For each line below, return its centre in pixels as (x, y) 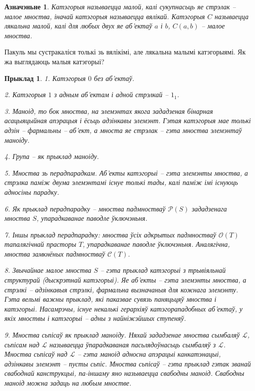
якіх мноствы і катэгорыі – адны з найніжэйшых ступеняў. (95, 318)
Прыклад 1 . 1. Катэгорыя (45, 78)
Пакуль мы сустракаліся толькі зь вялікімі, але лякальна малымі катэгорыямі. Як (125, 52)
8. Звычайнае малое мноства (48, 270)
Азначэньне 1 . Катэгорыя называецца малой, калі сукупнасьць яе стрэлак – (120, 6)
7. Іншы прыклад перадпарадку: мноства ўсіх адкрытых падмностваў (110, 234)
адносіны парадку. (32, 192)
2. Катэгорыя (25, 94)
